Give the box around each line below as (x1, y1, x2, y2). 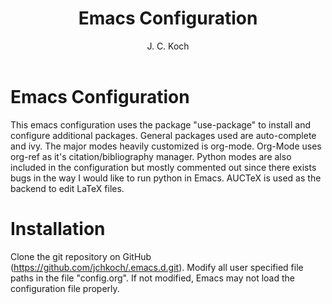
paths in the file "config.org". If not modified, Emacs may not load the (10, 272, 295, 284)
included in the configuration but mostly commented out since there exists (10, 161, 317, 173)
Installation (10, 217, 106, 240)
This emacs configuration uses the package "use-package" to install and (10, 118, 312, 131)
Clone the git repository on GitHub (10, 250, 152, 262)
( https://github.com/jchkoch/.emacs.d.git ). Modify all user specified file (10, 261, 304, 273)
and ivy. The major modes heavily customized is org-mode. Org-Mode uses (10, 140, 322, 152)
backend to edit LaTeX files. (10, 182, 125, 194)
